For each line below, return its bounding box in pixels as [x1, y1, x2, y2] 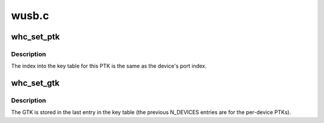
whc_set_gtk [11, 78, 60, 88]
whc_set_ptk [11, 32, 60, 42]
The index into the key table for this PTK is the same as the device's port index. [11, 63, 207, 70]
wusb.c [11, 9, 49, 22]
